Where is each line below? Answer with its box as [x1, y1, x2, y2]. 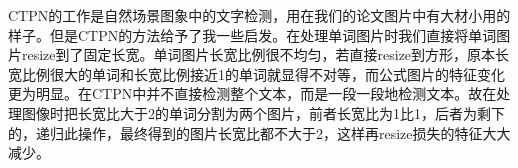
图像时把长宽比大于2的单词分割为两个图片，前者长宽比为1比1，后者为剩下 [21, 102, 505, 123]
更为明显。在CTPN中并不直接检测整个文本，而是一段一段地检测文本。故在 [8, 83, 497, 104]
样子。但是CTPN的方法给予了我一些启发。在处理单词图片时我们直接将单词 [8, 24, 497, 45]
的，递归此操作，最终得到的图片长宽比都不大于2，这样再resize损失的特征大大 [8, 122, 511, 143]
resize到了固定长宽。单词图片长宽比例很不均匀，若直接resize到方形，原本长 [21, 44, 510, 65]
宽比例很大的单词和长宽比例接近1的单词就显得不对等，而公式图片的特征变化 [8, 63, 505, 84]
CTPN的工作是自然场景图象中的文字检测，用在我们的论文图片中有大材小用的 [8, 5, 511, 25]
